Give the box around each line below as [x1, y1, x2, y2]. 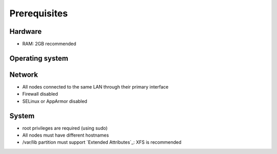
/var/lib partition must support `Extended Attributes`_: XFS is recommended [22, 139, 182, 145]
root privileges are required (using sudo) [22, 125, 108, 131]
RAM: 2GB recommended [22, 41, 76, 47]
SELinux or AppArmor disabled [22, 98, 87, 104]
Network [9, 70, 38, 79]
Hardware [9, 27, 42, 36]
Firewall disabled [22, 91, 58, 97]
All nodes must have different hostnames [22, 132, 109, 138]
